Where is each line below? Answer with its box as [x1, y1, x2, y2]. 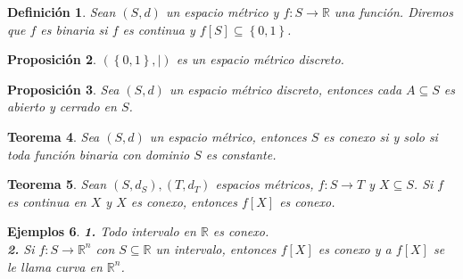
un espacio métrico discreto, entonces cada [169, 79, 402, 98]
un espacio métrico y [165, 3, 279, 21]
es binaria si [40, 20, 108, 38]
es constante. [205, 144, 277, 163]
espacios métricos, [215, 175, 314, 193]
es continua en [7, 192, 87, 210]
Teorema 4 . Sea [7, 127, 100, 145]
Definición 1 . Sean [7, 3, 116, 21]
